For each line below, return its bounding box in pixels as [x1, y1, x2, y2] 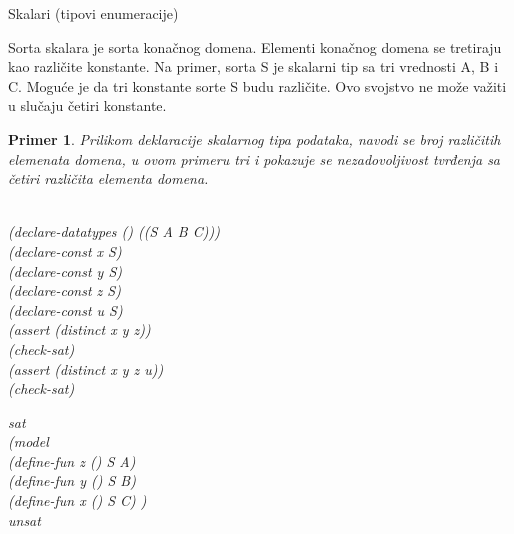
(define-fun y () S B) [8, 470, 136, 491]
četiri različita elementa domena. [8, 168, 209, 189]
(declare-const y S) [8, 260, 122, 281]
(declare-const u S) [8, 299, 123, 320]
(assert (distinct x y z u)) [8, 358, 164, 379]
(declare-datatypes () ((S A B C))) [8, 221, 220, 242]
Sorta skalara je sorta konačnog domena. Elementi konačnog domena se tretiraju [8, 36, 502, 57]
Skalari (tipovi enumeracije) [8, 3, 179, 23]
